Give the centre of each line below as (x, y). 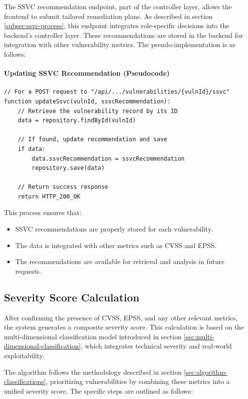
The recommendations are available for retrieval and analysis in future (120, 261)
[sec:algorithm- (206, 372)
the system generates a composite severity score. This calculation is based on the (124, 327)
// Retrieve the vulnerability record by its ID (98, 111)
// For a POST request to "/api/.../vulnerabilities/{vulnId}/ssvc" (117, 92)
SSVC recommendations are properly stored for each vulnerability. (114, 229)
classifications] (25, 381)
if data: (32, 149)
